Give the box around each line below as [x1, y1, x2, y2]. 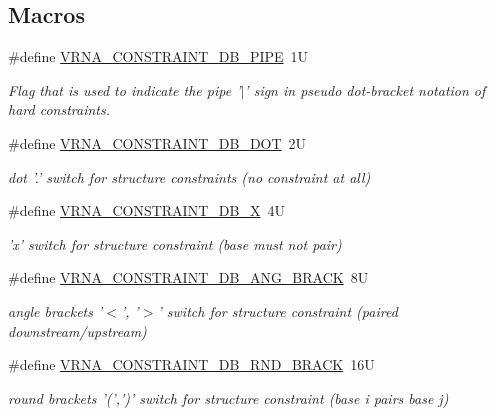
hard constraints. [8, 99, 110, 120]
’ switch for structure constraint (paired [157, 300, 398, 321]
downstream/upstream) [8, 320, 147, 341]
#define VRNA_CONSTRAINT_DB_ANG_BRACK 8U [8, 267, 369, 288]
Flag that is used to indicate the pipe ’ [8, 79, 241, 100]
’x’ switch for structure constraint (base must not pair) [8, 233, 342, 254]
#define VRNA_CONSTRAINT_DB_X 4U [8, 200, 285, 221]
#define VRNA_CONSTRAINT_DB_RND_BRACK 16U [8, 354, 375, 375]
